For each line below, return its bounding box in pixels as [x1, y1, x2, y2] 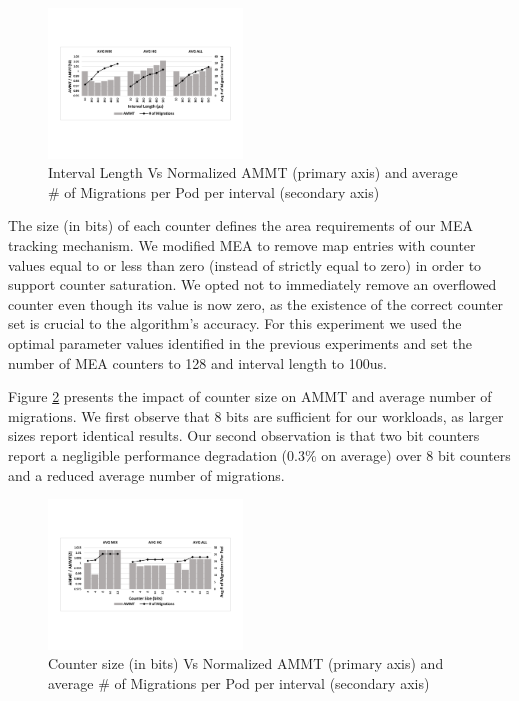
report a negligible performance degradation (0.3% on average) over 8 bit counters [8, 444, 511, 465]
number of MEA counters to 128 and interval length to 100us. [8, 352, 387, 373]
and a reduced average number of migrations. [8, 464, 285, 485]
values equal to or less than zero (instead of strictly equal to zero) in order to [8, 254, 482, 275]
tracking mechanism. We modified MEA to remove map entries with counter [8, 235, 476, 256]
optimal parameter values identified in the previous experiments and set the [8, 332, 473, 353]
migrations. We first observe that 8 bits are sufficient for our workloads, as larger [8, 405, 504, 426]
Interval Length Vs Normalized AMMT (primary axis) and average [48, 162, 458, 183]
